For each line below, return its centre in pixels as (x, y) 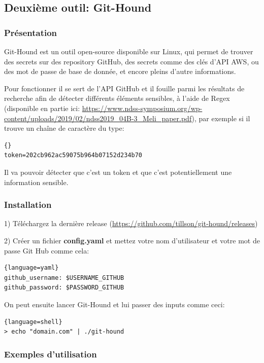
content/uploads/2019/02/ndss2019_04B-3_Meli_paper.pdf (98, 118)
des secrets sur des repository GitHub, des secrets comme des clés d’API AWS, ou (131, 61)
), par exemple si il (221, 118)
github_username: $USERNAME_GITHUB (64, 278)
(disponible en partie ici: (42, 108)
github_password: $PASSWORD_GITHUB (64, 288)
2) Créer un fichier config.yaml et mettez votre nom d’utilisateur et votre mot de (132, 240)
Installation (28, 205)
